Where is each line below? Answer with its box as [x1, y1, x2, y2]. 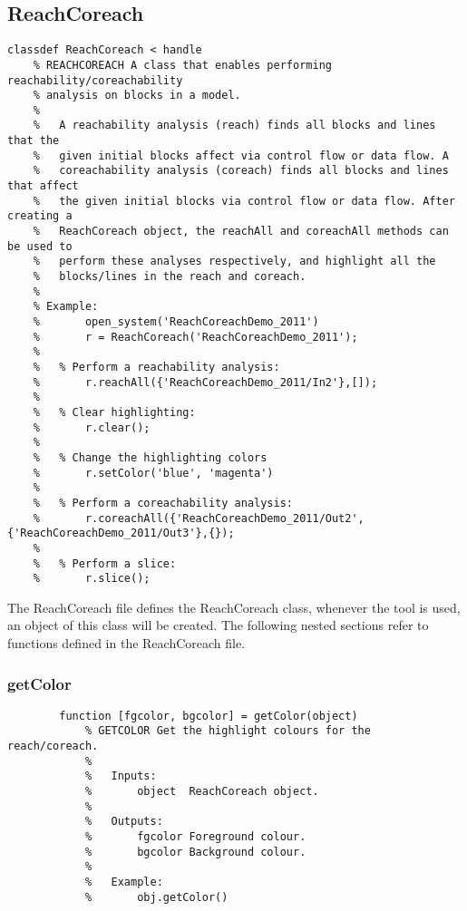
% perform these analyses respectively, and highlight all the [33, 255, 436, 268]
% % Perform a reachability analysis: [33, 360, 280, 373]
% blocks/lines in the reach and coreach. [33, 270, 306, 284]
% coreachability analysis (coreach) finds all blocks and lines [33, 164, 449, 178]
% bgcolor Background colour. [84, 845, 306, 858]
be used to [7, 239, 73, 253]
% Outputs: [84, 815, 163, 829]
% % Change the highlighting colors [33, 451, 268, 464]
